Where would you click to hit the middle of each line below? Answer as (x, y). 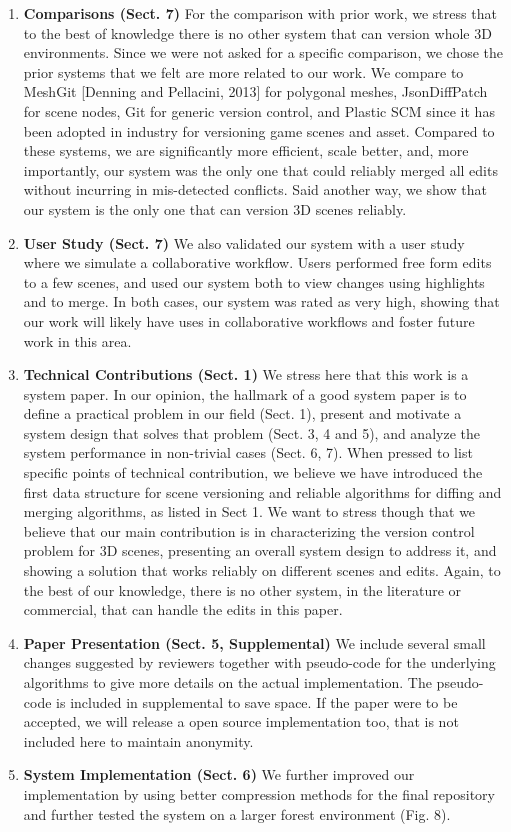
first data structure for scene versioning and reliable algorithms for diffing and (262, 491)
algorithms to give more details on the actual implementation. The (227, 682)
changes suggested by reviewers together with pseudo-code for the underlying (259, 662)
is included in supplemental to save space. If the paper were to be (257, 701)
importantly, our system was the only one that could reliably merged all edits (260, 169)
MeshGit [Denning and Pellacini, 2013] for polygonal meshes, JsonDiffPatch (255, 91)
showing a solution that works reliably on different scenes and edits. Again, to (262, 570)
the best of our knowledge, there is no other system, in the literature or (242, 589)
